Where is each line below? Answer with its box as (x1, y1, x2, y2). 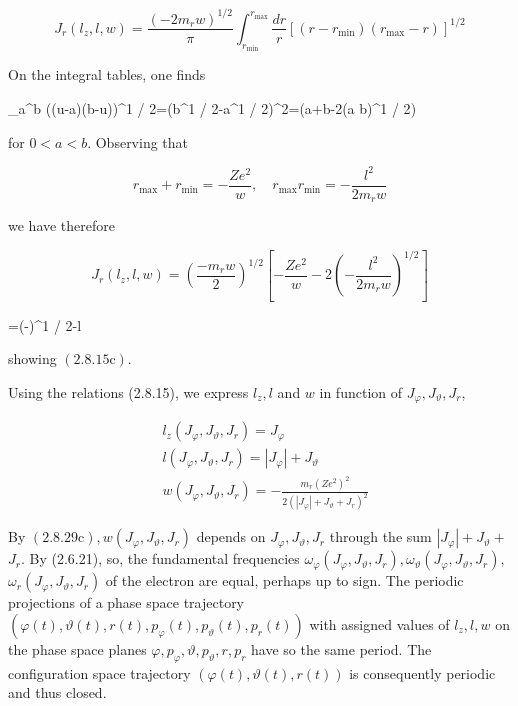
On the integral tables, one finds (8, 64, 206, 85)
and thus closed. (8, 682, 107, 703)
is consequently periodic (349, 662, 496, 683)
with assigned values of (309, 613, 450, 634)
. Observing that (87, 131, 189, 152)
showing (8, 348, 57, 369)
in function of (319, 381, 403, 402)
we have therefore (8, 215, 116, 236)
